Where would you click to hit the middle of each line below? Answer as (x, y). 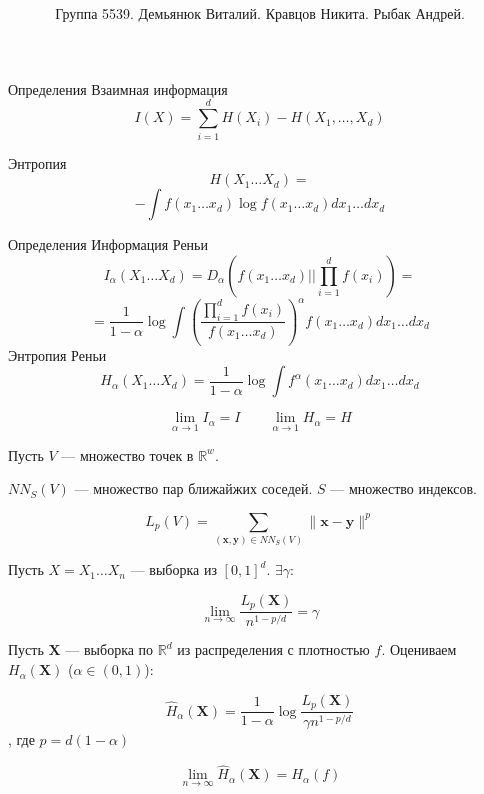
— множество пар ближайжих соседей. (193, 488)
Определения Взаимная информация (118, 88)
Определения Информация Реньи (108, 244)
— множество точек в (127, 454)
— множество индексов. (403, 488)
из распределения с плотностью (273, 649)
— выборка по (109, 649)
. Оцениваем (419, 649)
